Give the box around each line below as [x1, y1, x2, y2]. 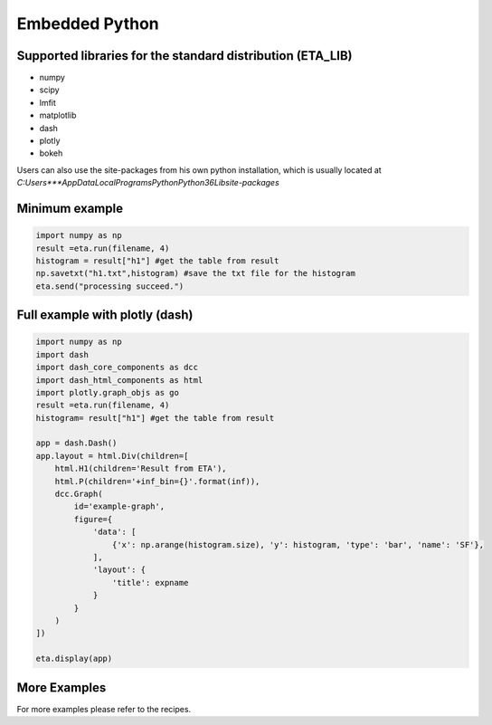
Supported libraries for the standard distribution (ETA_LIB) [16, 48, 353, 63]
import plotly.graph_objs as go [35, 387, 180, 397]
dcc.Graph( [54, 489, 103, 500]
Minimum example [16, 201, 124, 216]
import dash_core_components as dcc [35, 362, 199, 373]
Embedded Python [16, 14, 159, 33]
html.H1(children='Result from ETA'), [54, 463, 227, 474]
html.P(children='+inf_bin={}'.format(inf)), [54, 476, 260, 486]
